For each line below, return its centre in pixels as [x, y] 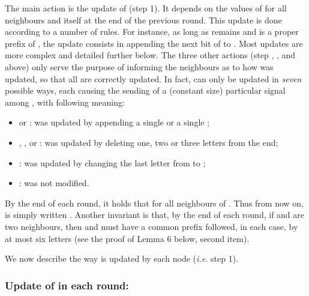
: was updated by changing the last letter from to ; [112, 162]
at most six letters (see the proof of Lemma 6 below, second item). [127, 238]
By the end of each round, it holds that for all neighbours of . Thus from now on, [154, 203]
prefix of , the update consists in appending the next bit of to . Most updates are [154, 43]
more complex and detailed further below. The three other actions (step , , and [150, 55]
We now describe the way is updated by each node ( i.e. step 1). [122, 258]
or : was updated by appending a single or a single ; [114, 122]
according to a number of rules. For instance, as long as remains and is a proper [152, 32]
